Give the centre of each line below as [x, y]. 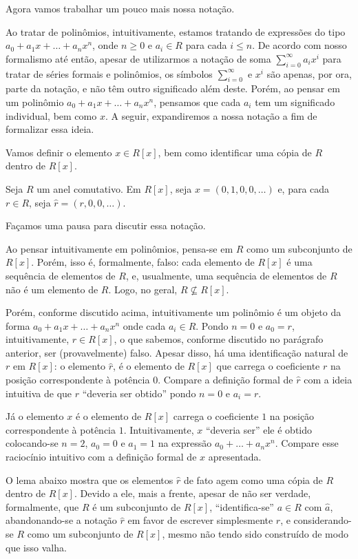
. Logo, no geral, [143, 289]
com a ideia [328, 380]
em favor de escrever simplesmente [200, 520]
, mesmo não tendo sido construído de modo [255, 534]
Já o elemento [35, 416]
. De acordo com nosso [299, 45]
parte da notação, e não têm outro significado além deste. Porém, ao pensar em [173, 88]
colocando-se [32, 443]
